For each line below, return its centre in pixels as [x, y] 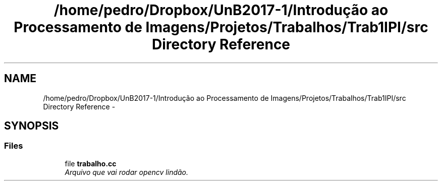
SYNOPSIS [32, 126]
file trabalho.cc [91, 163]
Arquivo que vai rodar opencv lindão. [127, 172]
